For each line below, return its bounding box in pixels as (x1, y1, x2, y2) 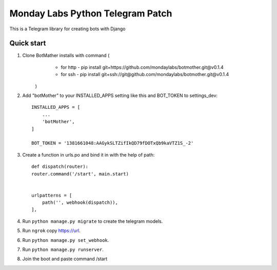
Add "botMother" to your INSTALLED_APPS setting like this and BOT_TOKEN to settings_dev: (22, 92, 218, 99)
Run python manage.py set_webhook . (22, 237, 109, 243)
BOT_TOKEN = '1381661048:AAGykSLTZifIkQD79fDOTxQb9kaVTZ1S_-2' (31, 140, 194, 146)
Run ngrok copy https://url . (22, 227, 81, 234)
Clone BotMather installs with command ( (22, 52, 110, 59)
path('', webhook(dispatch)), (42, 200, 118, 205)
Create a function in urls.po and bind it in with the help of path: (22, 151, 155, 158)
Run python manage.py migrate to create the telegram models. (22, 218, 163, 224)
